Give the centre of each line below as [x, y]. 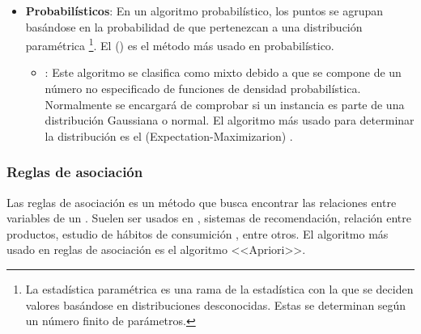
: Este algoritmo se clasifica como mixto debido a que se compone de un [223, 72]
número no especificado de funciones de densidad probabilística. [203, 89]
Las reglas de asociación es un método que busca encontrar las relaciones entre [202, 202]
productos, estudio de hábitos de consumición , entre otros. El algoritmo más [198, 233]
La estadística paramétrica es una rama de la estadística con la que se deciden [219, 289]
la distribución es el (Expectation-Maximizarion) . [169, 135]
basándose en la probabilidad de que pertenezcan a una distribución [194, 26]
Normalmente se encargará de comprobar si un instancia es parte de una [225, 104]
